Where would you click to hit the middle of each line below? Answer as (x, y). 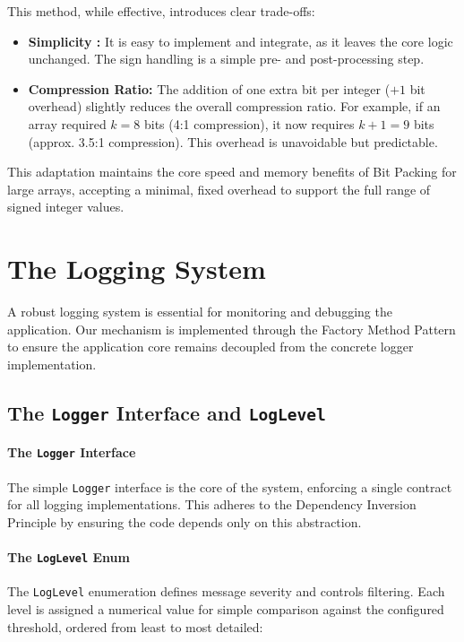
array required (67, 123)
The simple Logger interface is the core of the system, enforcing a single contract (230, 486)
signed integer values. (66, 207)
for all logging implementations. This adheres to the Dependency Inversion (212, 504)
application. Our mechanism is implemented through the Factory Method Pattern (232, 329)
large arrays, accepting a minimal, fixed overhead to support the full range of (219, 189)
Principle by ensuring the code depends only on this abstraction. (185, 521)
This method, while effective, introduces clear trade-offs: (161, 11)
